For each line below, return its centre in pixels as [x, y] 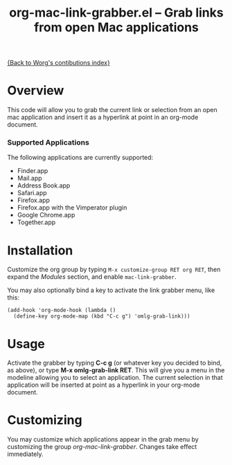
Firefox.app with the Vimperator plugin [72, 208]
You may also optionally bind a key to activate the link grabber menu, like [111, 290]
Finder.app [33, 171]
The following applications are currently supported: [80, 158]
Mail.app [30, 179]
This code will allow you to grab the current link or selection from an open [113, 110]
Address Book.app [44, 185]
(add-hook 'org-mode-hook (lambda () [62, 310]
